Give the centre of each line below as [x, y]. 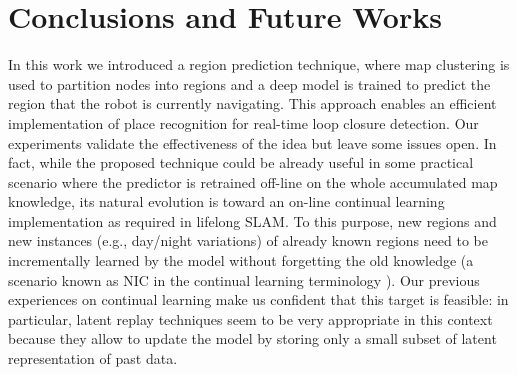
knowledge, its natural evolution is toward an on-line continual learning [226, 201]
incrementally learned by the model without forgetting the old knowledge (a [241, 260]
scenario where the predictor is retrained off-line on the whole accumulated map [253, 181]
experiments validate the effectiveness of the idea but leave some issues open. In [252, 142]
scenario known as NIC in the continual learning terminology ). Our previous [244, 279]
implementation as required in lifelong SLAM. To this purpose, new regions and [252, 220]
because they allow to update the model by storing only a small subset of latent [252, 338]
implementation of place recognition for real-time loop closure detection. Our [243, 122]
